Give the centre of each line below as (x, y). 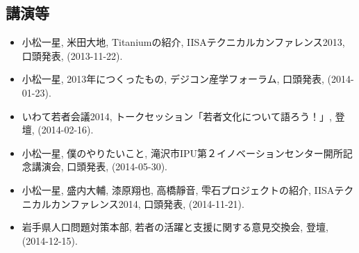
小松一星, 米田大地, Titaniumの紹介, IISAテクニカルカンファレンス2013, (183, 42)
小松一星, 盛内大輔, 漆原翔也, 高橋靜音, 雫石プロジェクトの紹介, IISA (178, 189)
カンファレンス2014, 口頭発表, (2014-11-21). (148, 203)
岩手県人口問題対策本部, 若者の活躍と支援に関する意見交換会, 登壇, (175, 227)
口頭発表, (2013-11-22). (72, 55)
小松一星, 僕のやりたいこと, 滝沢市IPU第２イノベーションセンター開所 (182, 153)
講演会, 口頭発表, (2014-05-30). (100, 166)
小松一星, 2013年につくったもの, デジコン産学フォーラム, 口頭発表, (173, 79)
